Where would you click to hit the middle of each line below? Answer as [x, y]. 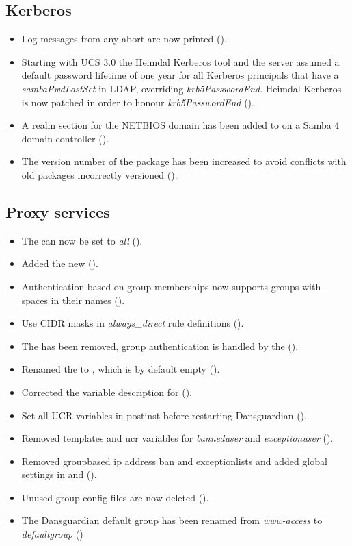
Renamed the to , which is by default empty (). [121, 369]
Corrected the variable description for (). [107, 392]
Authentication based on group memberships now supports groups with [171, 286]
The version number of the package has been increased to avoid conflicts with [184, 161]
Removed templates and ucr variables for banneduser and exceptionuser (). [177, 438]
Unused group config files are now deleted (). [115, 497]
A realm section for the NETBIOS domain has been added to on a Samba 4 [180, 125]
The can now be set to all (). [82, 240]
